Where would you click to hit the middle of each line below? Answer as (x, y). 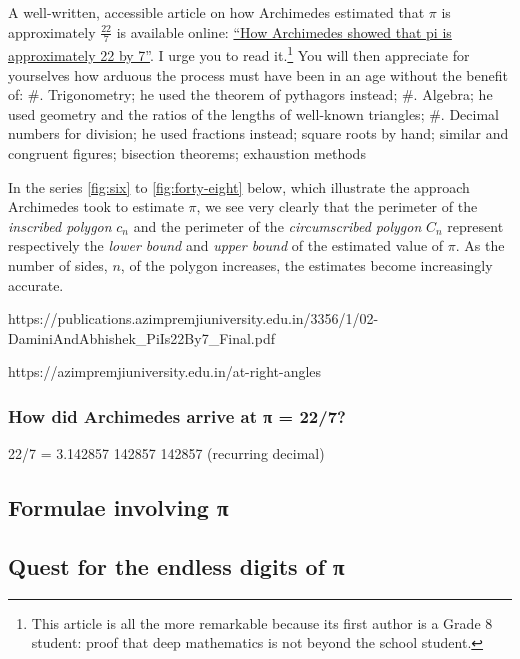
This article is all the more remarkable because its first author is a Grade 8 (262, 622)
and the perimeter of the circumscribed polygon (277, 225)
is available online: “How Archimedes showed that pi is (284, 31)
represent (475, 225)
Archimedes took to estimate (96, 206)
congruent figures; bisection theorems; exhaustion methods (187, 153)
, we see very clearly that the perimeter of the (337, 206)
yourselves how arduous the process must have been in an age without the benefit (258, 74)
